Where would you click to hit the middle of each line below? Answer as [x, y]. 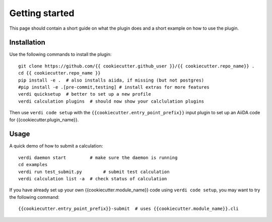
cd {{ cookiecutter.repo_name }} [59, 73]
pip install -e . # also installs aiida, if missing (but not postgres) [111, 80]
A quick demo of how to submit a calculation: [56, 146]
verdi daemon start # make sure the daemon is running [98, 158]
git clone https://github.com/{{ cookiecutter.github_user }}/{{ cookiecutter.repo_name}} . [137, 66]
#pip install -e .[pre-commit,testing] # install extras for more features [114, 87]
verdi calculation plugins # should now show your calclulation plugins [111, 101]
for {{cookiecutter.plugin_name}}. [44, 120]
